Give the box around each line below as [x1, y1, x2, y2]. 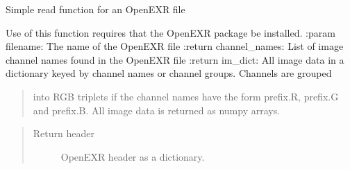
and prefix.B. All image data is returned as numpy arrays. [33, 103, 281, 117]
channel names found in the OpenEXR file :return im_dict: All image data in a [6, 52, 344, 66]
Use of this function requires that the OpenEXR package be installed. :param [6, 25, 335, 39]
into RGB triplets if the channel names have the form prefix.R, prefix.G [33, 89, 339, 103]
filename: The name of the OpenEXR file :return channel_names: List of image [6, 39, 344, 53]
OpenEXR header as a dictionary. [60, 149, 205, 163]
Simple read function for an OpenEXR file [6, 2, 185, 16]
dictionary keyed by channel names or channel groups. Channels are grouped [6, 66, 332, 80]
